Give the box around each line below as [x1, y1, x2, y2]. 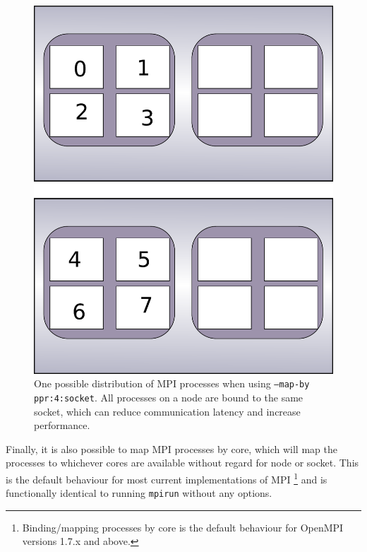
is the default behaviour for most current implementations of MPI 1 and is [6, 469, 327, 486]
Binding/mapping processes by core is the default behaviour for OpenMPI [22, 519, 344, 534]
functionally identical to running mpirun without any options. [6, 486, 272, 500]
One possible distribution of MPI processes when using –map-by [34, 376, 310, 391]
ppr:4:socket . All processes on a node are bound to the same [34, 389, 303, 404]
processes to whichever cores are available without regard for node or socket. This [6, 455, 359, 470]
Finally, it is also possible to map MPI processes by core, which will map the [6, 441, 337, 456]
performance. [34, 418, 90, 433]
